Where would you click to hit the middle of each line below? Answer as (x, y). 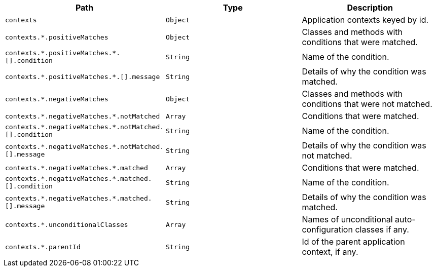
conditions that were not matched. (367, 104)
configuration (327, 229)
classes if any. (382, 229)
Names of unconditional (347, 219)
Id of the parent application (353, 242)
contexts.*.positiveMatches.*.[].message (83, 76)
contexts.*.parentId (43, 247)
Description (370, 8)
